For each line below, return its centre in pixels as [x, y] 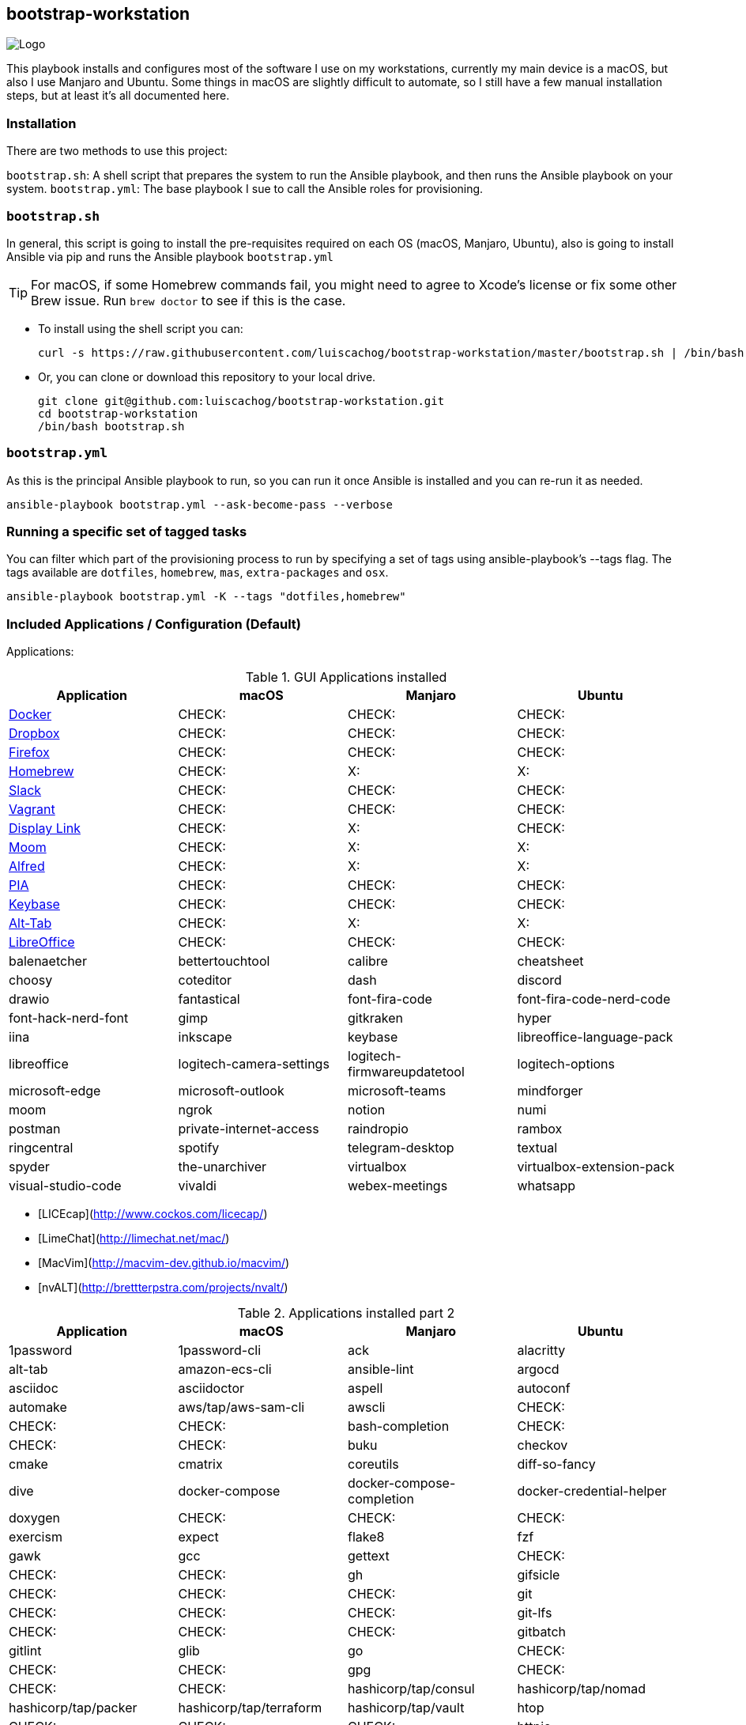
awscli [367, 1407]
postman [35, 1129]
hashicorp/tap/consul [411, 1689]
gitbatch [542, 1632]
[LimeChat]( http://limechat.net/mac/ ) [134, 1239]
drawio [29, 999]
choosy [31, 980]
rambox [540, 1129]
